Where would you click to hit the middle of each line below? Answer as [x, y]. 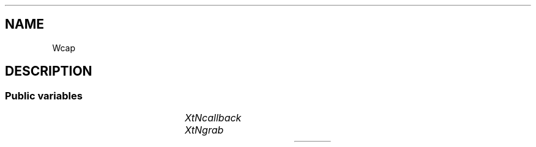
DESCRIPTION [49, 71]
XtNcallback [213, 118]
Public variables [44, 95]
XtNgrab [204, 130]
